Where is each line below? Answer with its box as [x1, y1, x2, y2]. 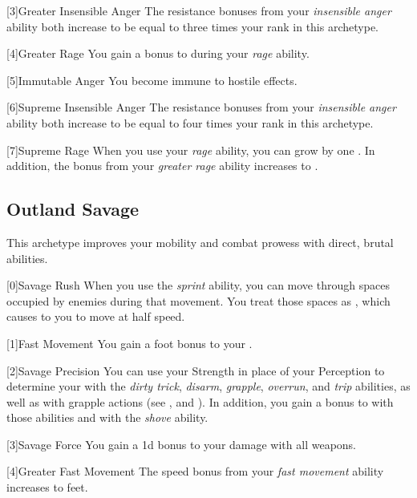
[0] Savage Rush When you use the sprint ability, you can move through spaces [6, 277, 390, 294]
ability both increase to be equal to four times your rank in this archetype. [6, 114, 374, 131]
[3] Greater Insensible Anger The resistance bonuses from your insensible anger [6, 2, 391, 18]
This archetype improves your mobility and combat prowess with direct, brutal [6, 233, 394, 250]
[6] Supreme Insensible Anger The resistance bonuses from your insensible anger [6, 99, 396, 115]
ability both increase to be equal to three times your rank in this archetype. [6, 18, 379, 34]
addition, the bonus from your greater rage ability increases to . [6, 157, 318, 174]
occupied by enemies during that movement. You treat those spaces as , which [6, 292, 391, 309]
